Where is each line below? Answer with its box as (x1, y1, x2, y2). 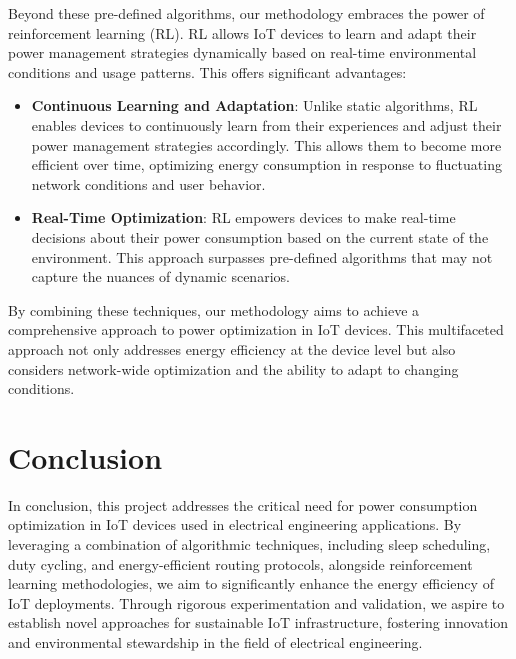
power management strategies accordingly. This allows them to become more (31, 134, 502, 155)
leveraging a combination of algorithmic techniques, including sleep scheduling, (8, 534, 491, 554)
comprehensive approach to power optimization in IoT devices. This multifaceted (8, 319, 504, 340)
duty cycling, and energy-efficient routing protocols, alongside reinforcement (8, 553, 473, 574)
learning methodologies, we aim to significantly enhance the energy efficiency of (8, 573, 494, 594)
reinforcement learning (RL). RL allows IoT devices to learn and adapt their (8, 22, 477, 43)
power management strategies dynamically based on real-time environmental (8, 42, 477, 63)
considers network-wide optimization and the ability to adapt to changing (8, 358, 459, 379)
